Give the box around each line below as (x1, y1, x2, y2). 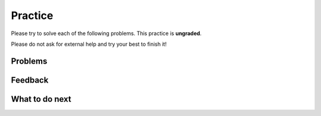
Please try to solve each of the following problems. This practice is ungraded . (11, 30, 202, 37)
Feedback (11, 75, 49, 85)
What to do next (11, 94, 71, 104)
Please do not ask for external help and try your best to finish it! (11, 40, 167, 48)
